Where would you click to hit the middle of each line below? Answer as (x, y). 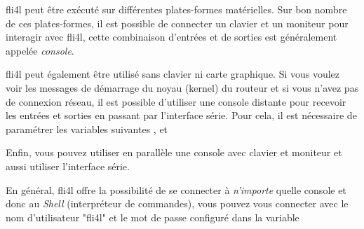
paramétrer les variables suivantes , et (87, 129)
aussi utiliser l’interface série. (68, 166)
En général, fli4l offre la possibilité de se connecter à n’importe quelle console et (176, 189)
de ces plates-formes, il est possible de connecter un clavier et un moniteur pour (177, 23)
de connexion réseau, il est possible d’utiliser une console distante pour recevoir (176, 101)
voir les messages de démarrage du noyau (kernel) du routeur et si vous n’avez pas (182, 87)
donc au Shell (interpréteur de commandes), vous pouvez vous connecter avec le (177, 203)
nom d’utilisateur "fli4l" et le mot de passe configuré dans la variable (153, 217)
